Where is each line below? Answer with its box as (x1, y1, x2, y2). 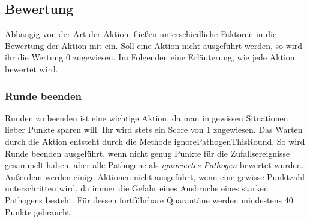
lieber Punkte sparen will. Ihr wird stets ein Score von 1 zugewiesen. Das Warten (5, 123, 303, 136)
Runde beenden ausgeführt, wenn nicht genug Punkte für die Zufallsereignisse (5, 147, 290, 159)
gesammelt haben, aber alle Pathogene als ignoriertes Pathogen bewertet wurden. (5, 159, 304, 171)
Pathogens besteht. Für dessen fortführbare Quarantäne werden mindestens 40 (5, 193, 293, 206)
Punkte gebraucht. (5, 205, 73, 218)
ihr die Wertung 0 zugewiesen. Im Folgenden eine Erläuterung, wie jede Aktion (5, 51, 295, 63)
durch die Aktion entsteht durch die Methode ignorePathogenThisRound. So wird (5, 135, 305, 147)
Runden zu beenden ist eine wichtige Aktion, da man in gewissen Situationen (5, 111, 288, 124)
